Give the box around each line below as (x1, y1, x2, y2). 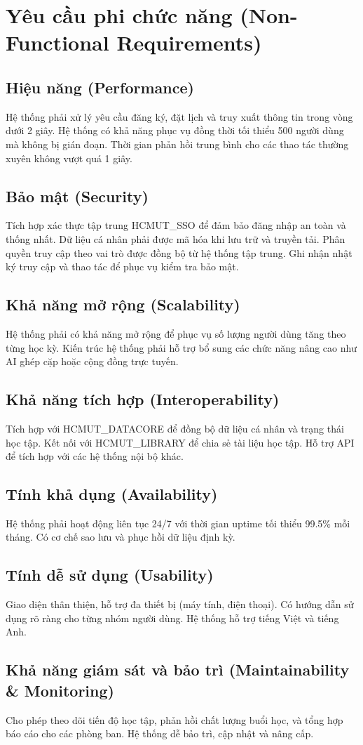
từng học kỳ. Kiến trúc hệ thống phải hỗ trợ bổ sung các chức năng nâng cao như (6, 340, 357, 355)
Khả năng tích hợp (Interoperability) (6, 388, 280, 410)
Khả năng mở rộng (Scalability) (6, 294, 240, 315)
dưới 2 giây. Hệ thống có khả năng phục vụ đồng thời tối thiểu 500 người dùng (6, 123, 344, 138)
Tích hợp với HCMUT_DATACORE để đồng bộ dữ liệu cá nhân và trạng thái (6, 421, 344, 435)
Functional (6, 28, 109, 57)
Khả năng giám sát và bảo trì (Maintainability (6, 659, 350, 680)
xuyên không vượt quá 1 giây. (6, 150, 132, 165)
